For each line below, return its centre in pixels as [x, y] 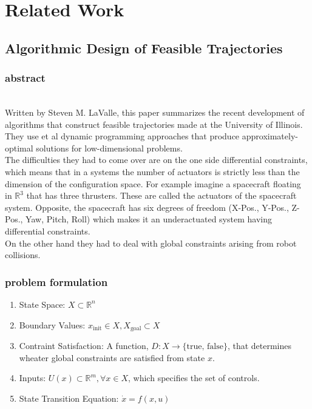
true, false [205, 346]
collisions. [23, 255]
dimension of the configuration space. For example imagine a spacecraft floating [153, 183]
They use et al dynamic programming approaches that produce [122, 136]
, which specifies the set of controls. [194, 378]
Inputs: [32, 378]
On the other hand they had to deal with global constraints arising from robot [151, 243]
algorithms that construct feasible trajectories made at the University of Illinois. [154, 124]
